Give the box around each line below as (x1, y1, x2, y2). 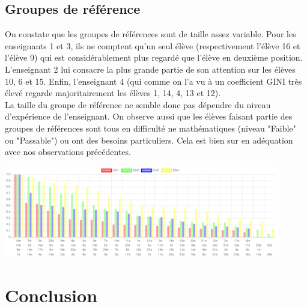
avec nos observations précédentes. (5, 145, 131, 158)
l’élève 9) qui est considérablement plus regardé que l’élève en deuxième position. (5, 51, 303, 64)
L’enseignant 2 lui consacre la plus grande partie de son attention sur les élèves (5, 62, 296, 75)
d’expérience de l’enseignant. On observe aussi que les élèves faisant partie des (5, 110, 293, 123)
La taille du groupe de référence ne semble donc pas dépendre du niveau (5, 98, 271, 111)
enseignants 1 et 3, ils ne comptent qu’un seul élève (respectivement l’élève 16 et (5, 39, 300, 52)
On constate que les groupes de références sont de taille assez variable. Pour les (5, 28, 296, 40)
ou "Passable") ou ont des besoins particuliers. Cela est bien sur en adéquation (5, 133, 293, 146)
